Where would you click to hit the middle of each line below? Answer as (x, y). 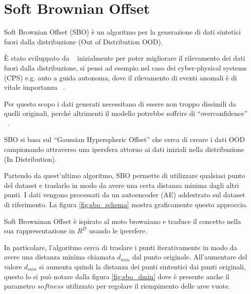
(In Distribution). (30, 159)
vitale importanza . (35, 87)
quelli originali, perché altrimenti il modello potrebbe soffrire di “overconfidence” (126, 113)
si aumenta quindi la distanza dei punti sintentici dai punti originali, (143, 266)
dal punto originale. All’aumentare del (190, 257)
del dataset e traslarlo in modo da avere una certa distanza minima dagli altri (122, 185)
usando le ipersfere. (118, 231)
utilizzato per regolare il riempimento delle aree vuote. (148, 286)
